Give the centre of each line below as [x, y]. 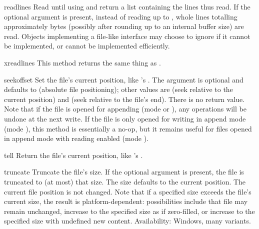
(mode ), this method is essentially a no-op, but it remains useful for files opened [128, 128]
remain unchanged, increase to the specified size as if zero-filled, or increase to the [129, 211]
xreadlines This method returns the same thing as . [82, 62]
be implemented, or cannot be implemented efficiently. [87, 46]
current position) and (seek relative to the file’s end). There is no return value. [124, 99]
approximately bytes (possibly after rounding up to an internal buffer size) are [124, 26]
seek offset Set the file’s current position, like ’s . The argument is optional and [124, 79]
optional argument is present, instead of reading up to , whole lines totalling [121, 16]
